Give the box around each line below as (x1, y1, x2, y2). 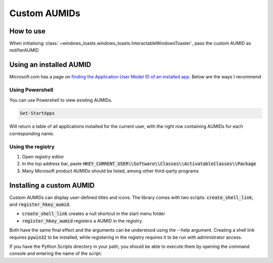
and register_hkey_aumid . (9, 201, 71, 207)
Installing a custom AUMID (9, 181, 95, 190)
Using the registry (9, 143, 55, 150)
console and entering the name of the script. (9, 250, 102, 256)
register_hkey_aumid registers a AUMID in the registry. (22, 217, 144, 224)
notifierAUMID (9, 47, 39, 53)
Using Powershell (9, 86, 54, 94)
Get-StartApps (20, 110, 55, 116)
